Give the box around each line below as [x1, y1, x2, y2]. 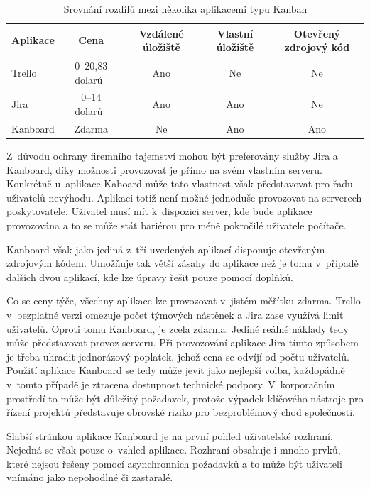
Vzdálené [138, 26, 184, 40]
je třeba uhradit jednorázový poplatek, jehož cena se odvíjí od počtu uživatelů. [6, 348, 349, 363]
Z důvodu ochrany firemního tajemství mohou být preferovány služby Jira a [6, 148, 338, 163]
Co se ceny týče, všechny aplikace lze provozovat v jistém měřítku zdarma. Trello [6, 293, 361, 308]
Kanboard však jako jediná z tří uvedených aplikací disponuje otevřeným [6, 241, 325, 256]
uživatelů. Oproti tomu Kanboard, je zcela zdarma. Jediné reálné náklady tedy [6, 321, 349, 336]
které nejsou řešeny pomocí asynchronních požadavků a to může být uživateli [6, 456, 342, 471]
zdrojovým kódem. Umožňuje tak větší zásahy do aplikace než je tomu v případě [6, 256, 359, 270]
